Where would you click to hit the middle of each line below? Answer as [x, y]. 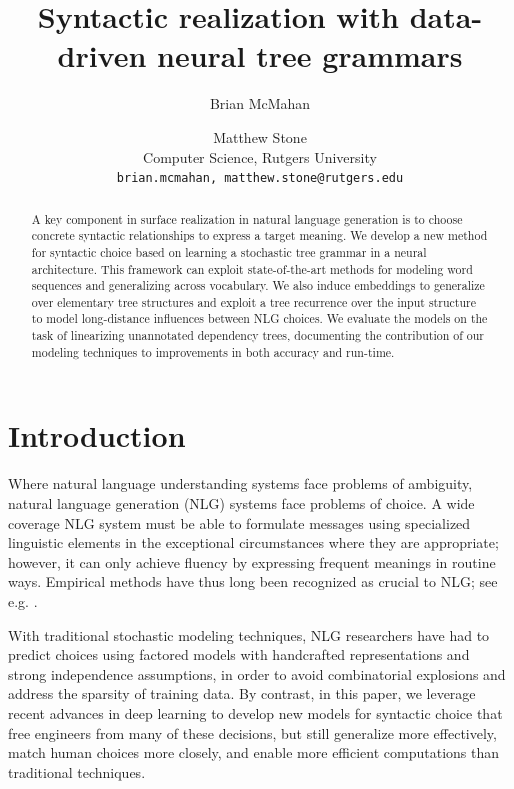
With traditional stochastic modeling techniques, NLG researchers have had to [249, 634]
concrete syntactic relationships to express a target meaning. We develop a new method [259, 235]
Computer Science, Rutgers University [260, 156]
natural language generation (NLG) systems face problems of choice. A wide [241, 502]
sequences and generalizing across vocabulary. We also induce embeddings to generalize [258, 285]
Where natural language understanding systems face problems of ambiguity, [240, 483]
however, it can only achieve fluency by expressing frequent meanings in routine [252, 561]
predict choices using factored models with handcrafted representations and [239, 654]
